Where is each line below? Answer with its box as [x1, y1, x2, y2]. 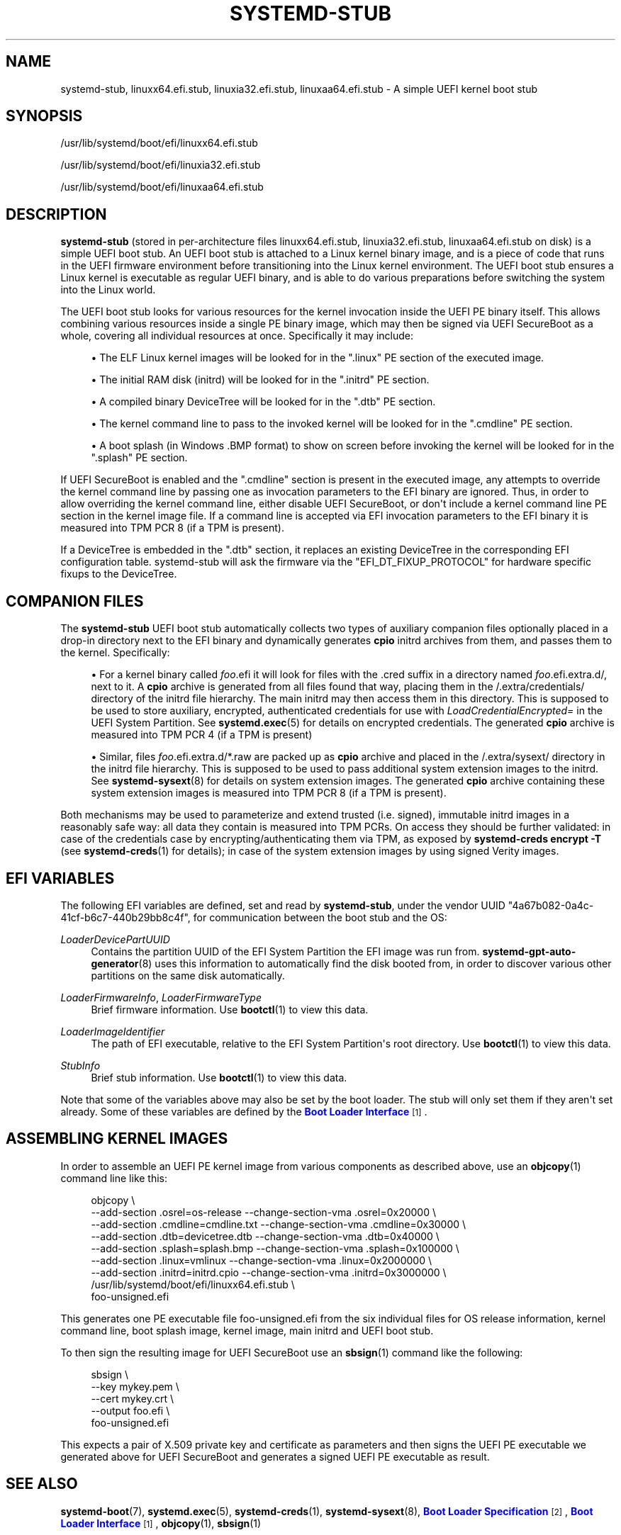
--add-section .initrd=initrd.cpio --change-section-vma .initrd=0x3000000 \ [91, 1266, 447, 1278]
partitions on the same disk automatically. [91, 969, 285, 982]
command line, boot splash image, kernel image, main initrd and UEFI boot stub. [60, 1324, 434, 1337]
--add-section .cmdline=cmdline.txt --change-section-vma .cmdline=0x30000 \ [91, 1218, 466, 1230]
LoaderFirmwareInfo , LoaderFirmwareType [60, 991, 262, 1003]
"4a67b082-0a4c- [508, 899, 594, 911]
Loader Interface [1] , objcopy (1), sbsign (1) [60, 1517, 262, 1529]
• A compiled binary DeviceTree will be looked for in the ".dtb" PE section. [91, 395, 436, 408]
